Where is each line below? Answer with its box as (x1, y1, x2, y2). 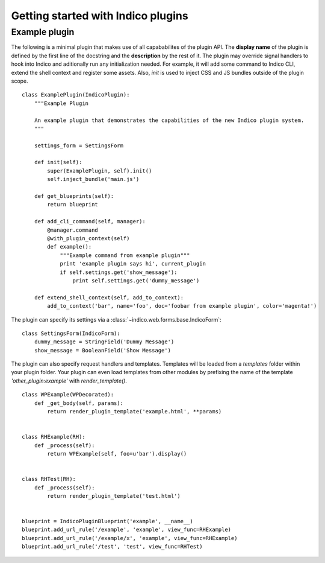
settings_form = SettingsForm (34, 142, 123, 149)
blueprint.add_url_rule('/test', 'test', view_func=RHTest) (22, 543, 203, 550)
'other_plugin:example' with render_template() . (11, 377, 128, 384)
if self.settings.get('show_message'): (60, 269, 178, 276)
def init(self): (34, 159, 82, 166)
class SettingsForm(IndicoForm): (22, 329, 120, 337)
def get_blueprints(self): (34, 193, 114, 200)
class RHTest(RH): (22, 476, 76, 483)
